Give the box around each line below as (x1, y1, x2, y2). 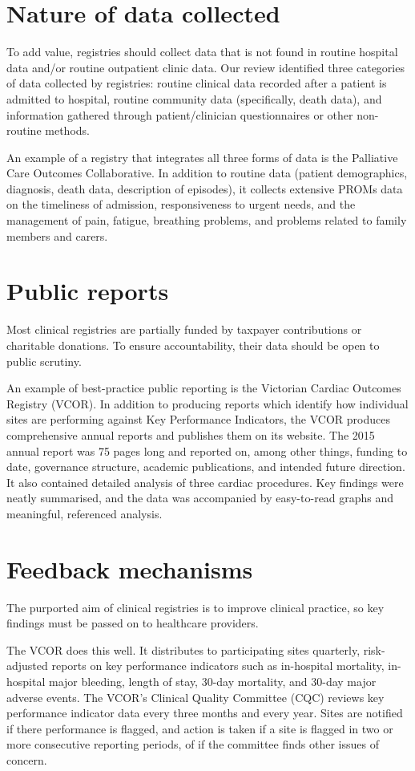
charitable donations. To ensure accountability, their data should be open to (6, 336, 380, 353)
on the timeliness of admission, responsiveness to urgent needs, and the (6, 196, 356, 213)
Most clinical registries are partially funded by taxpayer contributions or (6, 321, 362, 338)
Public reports (6, 274, 169, 307)
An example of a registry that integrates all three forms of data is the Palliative (6, 148, 398, 165)
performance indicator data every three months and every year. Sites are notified (6, 704, 403, 721)
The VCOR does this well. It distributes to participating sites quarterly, (6, 641, 361, 658)
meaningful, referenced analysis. (6, 505, 163, 521)
